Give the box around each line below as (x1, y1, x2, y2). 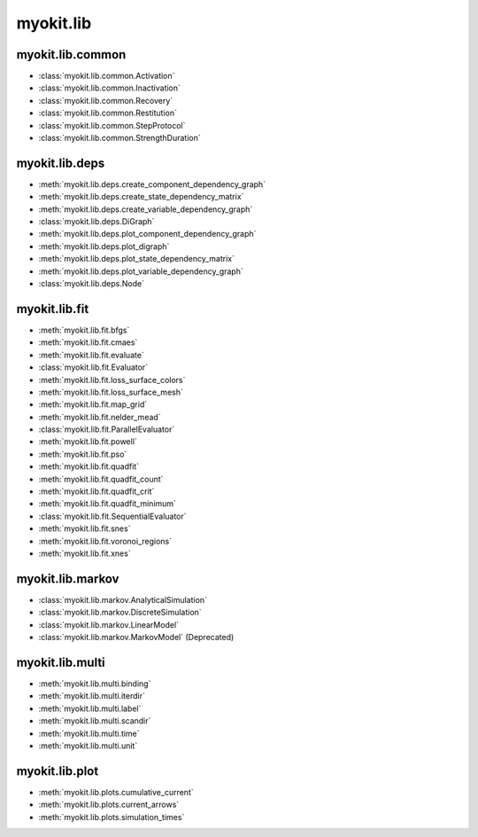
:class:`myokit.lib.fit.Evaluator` (38, 362, 149, 372)
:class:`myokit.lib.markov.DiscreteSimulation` (38, 607, 203, 618)
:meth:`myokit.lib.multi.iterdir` (38, 691, 145, 701)
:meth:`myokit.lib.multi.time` (38, 728, 141, 739)
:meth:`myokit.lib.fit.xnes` (38, 548, 132, 559)
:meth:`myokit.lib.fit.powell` (38, 436, 137, 447)
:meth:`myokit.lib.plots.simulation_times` (38, 811, 185, 822)
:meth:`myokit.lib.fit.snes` (38, 523, 131, 534)
